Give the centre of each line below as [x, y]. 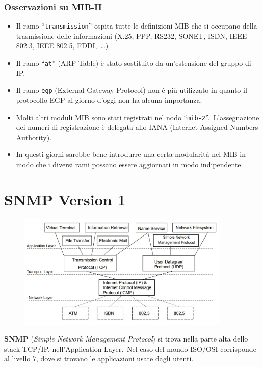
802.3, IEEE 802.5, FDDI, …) [62, 46]
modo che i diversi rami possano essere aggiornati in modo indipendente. [129, 164]
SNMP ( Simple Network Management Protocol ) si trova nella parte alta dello [126, 339]
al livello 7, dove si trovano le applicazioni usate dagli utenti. [99, 359]
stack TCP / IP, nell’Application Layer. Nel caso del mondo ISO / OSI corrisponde [130, 348]
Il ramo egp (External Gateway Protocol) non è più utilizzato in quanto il [131, 90]
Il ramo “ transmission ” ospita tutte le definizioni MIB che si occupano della [137, 26]
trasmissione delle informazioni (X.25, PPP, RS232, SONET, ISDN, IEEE [131, 35]
